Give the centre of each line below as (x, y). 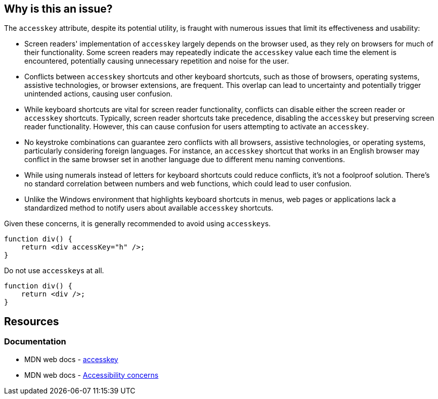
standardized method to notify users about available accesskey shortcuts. (149, 208)
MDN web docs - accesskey (71, 359)
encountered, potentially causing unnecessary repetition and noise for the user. (157, 61)
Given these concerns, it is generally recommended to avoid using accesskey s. (138, 224)
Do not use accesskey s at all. (54, 271)
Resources (32, 321)
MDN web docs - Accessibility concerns (92, 375)
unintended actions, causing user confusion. (98, 94)
